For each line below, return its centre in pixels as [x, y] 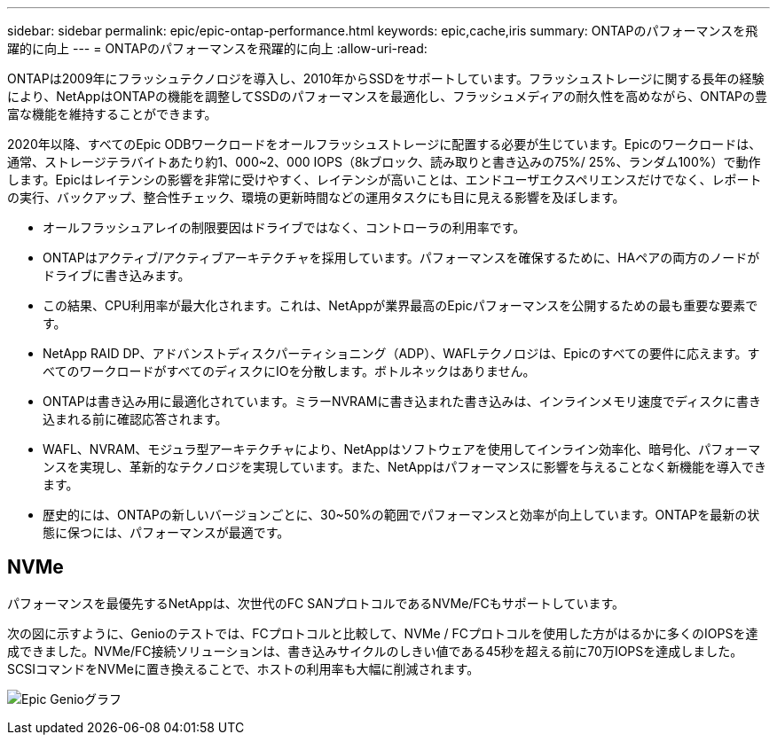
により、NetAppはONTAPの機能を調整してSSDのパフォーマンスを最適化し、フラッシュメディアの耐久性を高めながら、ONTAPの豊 [388, 96]
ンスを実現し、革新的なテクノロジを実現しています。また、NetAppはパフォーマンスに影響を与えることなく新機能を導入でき [405, 467]
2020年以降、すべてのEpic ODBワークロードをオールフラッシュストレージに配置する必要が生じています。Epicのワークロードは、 [385, 144]
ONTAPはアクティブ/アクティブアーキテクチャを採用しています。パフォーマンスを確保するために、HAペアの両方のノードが [401, 258]
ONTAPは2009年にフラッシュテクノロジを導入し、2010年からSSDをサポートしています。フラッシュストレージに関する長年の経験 [386, 78]
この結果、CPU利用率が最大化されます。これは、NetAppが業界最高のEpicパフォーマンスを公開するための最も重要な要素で [400, 305]
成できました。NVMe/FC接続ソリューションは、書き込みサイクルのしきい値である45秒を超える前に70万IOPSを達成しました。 [375, 651]
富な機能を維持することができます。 [112, 114]
